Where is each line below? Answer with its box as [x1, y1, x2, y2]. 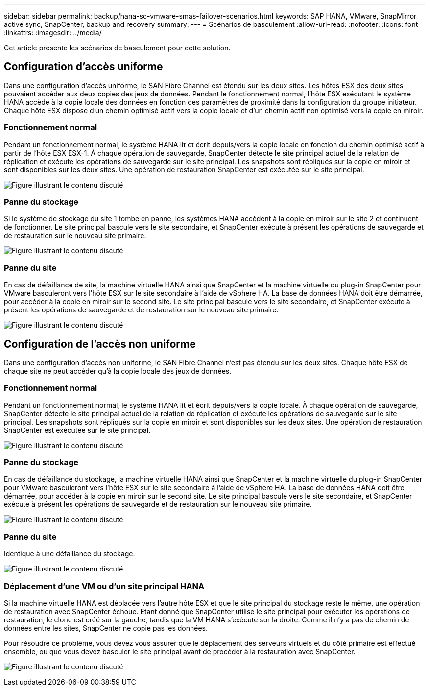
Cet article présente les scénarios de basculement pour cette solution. [4, 44, 231, 52]
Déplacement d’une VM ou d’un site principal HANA [4, 581, 205, 591]
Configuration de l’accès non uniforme [4, 337, 196, 350]
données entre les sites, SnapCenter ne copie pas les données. [4, 623, 208, 632]
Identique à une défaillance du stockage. [4, 549, 135, 558]
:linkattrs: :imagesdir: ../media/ [4, 28, 102, 37]
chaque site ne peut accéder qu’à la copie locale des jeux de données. [4, 366, 232, 375]
